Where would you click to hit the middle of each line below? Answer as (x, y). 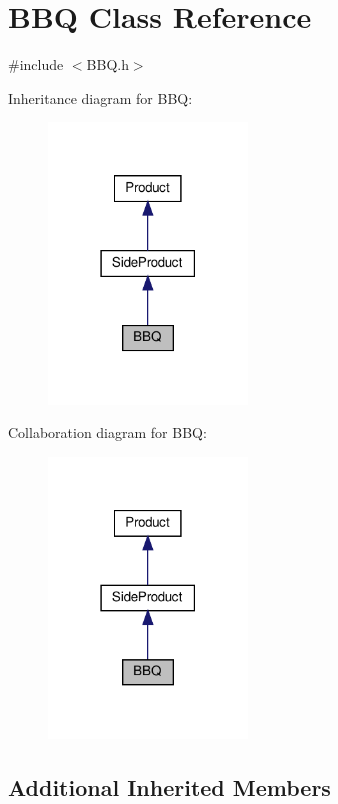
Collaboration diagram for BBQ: (107, 432)
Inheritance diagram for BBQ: (100, 97)
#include (36, 64)
